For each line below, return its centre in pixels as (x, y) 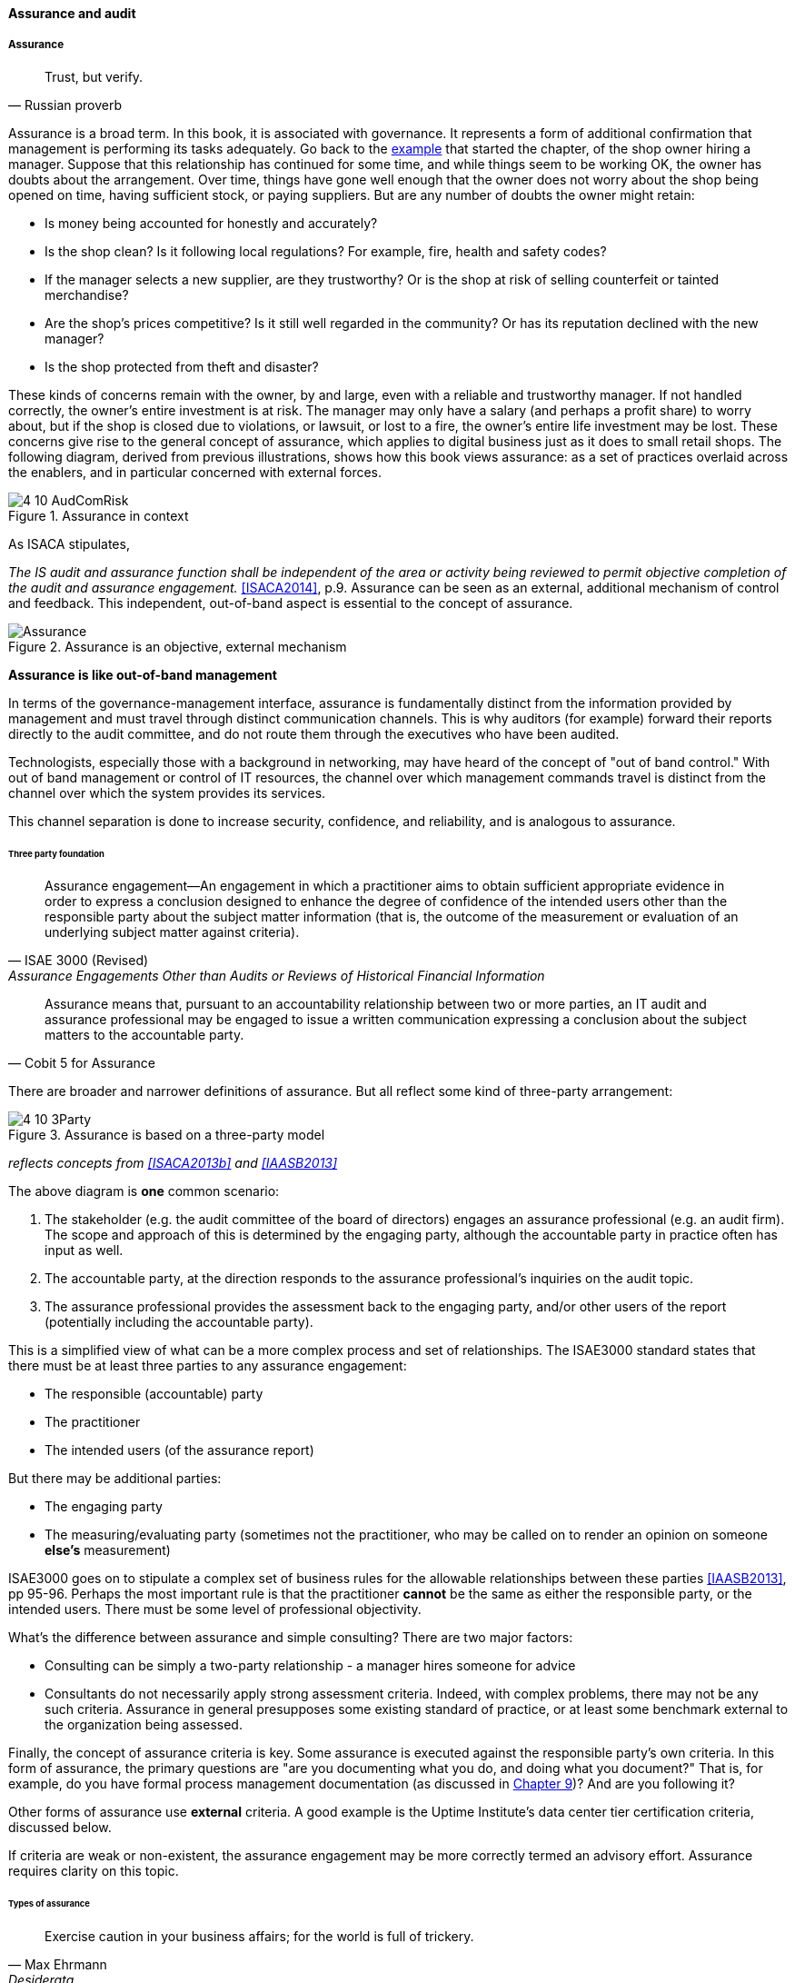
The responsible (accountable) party (154, 1394)
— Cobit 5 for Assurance (82, 1063)
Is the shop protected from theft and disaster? (182, 366)
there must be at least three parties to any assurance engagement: (208, 1366)
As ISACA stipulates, (69, 543)
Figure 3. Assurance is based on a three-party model (167, 1135)
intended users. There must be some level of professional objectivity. (215, 1609)
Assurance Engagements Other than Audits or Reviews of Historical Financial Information (277, 976)
